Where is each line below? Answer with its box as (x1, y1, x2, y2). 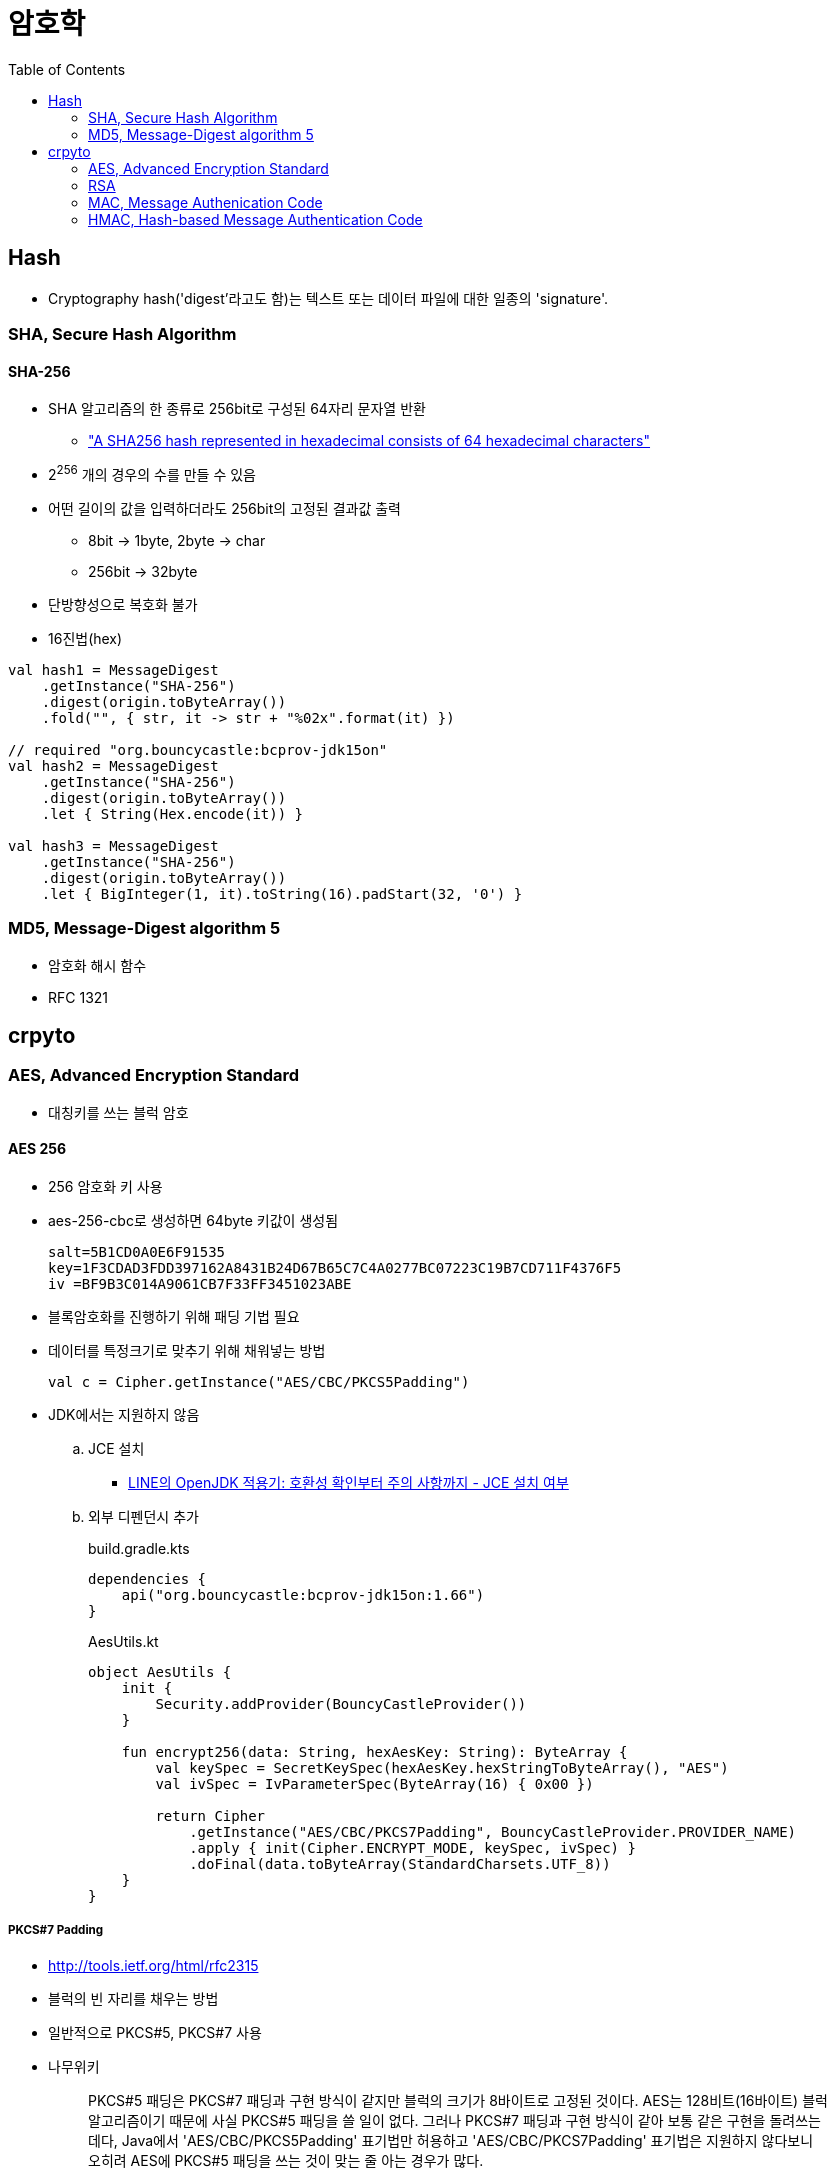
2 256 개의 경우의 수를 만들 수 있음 (48, 463, 256, 483)
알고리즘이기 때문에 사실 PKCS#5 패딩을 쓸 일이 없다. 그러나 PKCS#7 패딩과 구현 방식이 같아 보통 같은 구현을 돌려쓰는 (88, 2111, 821, 2129)
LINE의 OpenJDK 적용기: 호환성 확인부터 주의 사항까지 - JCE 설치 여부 (128, 1474, 569, 1492)
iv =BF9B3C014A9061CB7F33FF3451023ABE (48, 1276, 352, 1293)
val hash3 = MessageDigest (8, 837, 219, 854)
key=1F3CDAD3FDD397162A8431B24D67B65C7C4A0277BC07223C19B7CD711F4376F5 (48, 1260, 622, 1277)
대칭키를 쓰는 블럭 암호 (48, 1103, 189, 1121)
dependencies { (88, 1571, 207, 1588)
